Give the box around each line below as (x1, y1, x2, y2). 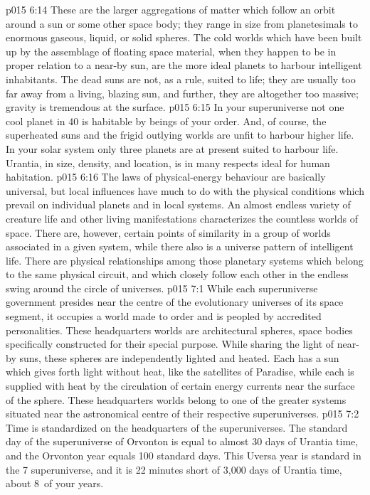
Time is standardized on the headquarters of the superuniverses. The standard (6, 420, 348, 435)
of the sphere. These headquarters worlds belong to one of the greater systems (6, 392, 347, 407)
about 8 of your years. (6, 476, 104, 491)
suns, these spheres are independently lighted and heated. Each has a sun (19, 350, 339, 365)
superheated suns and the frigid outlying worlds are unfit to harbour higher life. (6, 127, 354, 142)
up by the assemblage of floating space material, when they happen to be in (6, 43, 337, 58)
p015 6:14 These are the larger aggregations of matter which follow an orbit (6, 2, 336, 16)
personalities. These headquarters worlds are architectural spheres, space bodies (6, 322, 353, 337)
